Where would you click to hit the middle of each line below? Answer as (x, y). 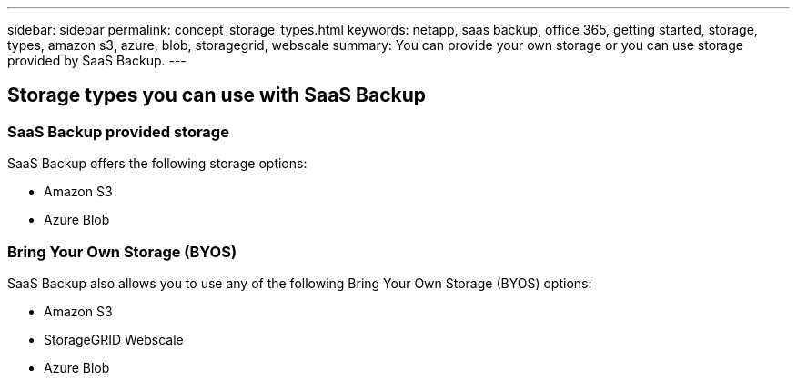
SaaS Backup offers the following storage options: (157, 164)
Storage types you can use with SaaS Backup (217, 95)
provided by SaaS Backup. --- (97, 60)
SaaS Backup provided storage (118, 131)
